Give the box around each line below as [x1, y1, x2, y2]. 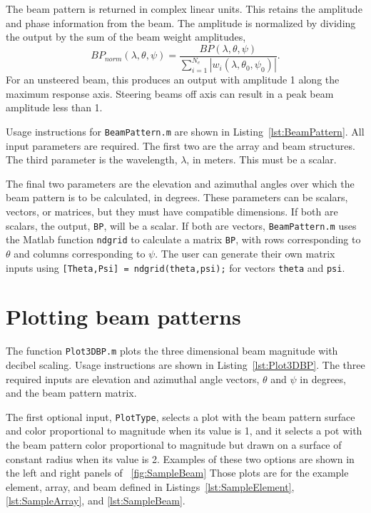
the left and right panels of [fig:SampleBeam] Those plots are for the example [6, 465, 349, 480]
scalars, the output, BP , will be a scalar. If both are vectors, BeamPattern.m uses [6, 218, 357, 233]
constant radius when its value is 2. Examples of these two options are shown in [6, 451, 355, 466]
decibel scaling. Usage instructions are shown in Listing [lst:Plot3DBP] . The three [6, 357, 365, 372]
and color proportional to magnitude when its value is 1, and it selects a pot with [6, 423, 362, 438]
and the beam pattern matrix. [6, 385, 137, 400]
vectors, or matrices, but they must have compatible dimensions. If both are [6, 204, 338, 218]
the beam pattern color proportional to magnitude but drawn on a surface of [6, 437, 342, 452]
